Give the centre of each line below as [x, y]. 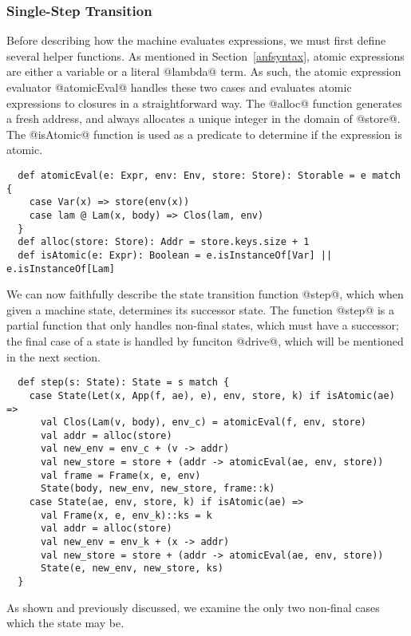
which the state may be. [65, 623]
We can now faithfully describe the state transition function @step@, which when [205, 294]
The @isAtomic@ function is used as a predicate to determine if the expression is [204, 134]
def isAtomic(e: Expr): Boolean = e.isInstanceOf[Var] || [175, 255]
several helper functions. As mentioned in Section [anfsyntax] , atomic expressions [205, 55]
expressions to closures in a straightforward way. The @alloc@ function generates [204, 103]
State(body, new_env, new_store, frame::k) [158, 489]
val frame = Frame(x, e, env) [121, 475]
